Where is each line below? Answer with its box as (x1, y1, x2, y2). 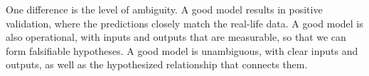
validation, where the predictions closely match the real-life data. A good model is (6, 15, 363, 30)
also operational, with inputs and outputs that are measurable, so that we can (6, 30, 346, 44)
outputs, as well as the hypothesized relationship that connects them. (6, 57, 308, 72)
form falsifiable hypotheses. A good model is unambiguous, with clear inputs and (6, 43, 358, 58)
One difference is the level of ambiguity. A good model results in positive (6, 2, 323, 16)
